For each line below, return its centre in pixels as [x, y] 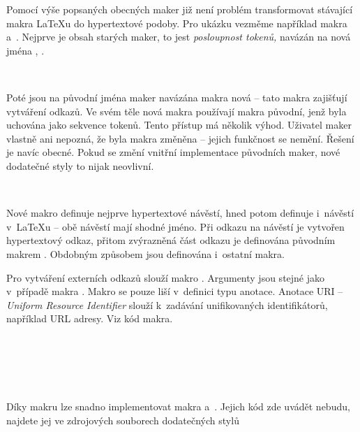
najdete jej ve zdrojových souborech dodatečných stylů [123, 420]
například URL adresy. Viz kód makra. [90, 318]
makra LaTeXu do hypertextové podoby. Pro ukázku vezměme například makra [177, 23]
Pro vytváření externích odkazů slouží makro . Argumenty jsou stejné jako [166, 277]
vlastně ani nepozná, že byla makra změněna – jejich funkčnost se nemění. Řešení [180, 138]
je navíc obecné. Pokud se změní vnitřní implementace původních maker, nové [173, 152]
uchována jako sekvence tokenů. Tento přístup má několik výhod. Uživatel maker [179, 125]
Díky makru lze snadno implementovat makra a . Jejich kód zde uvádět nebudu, [178, 406]
